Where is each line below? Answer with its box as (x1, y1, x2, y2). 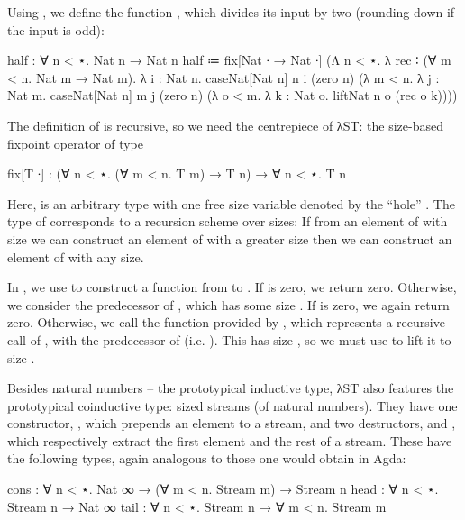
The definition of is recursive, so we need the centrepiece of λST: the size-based (7, 115, 443, 134)
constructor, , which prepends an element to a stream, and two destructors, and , (7, 414, 456, 433)
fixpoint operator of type (7, 133, 144, 152)
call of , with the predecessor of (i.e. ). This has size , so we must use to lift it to (7, 330, 451, 349)
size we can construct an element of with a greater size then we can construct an (7, 229, 452, 248)
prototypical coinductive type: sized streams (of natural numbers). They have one (7, 396, 458, 415)
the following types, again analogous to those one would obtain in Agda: (7, 449, 406, 468)
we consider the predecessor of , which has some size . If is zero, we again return (7, 295, 450, 314)
